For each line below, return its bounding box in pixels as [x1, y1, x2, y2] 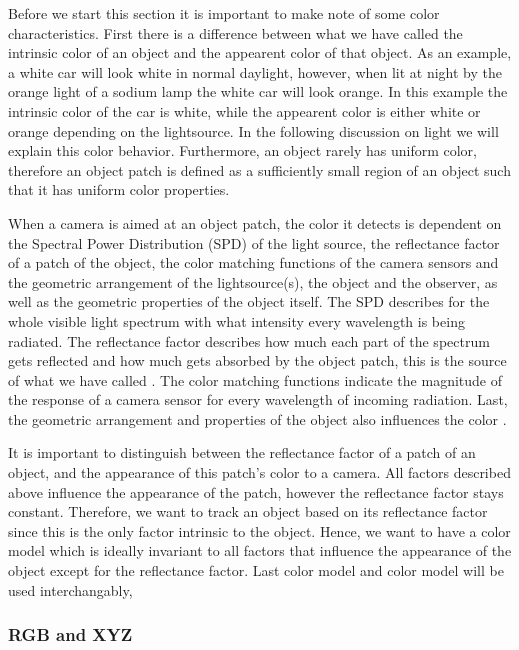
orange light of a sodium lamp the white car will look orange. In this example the [8, 81, 508, 102]
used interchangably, [8, 579, 133, 600]
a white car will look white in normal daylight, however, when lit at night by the [8, 61, 503, 82]
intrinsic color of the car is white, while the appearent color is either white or [8, 100, 481, 121]
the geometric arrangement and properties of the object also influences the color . [8, 408, 507, 429]
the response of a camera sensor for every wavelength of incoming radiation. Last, [8, 389, 508, 410]
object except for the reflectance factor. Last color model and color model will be [8, 560, 504, 581]
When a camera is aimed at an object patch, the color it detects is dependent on [8, 212, 502, 233]
